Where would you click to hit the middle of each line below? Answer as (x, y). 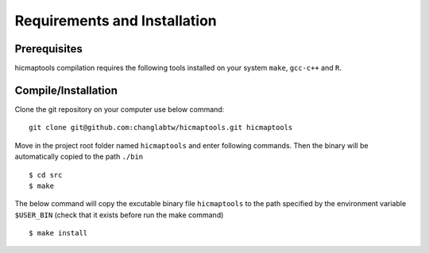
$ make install (58, 233)
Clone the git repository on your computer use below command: (120, 109)
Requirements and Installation (116, 21)
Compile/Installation (66, 90)
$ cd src (46, 175)
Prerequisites (48, 49)
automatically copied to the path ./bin (79, 157)
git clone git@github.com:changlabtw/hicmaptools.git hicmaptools (161, 128)
